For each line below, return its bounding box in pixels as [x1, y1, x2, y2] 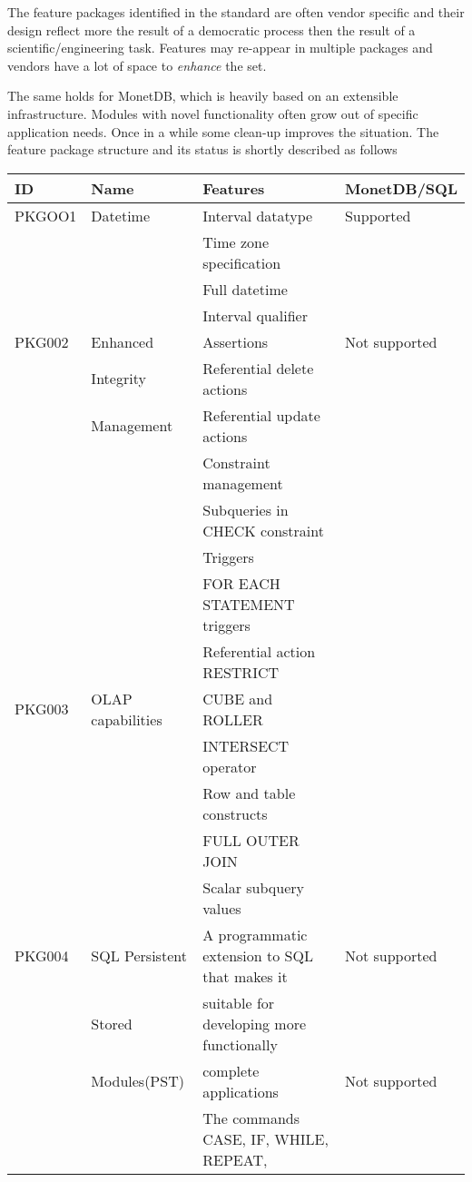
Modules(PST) [91, 1070, 184, 1092]
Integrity [91, 368, 146, 389]
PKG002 [15, 330, 69, 352]
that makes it [202, 965, 288, 987]
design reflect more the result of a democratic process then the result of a [7, 20, 416, 39]
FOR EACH [202, 572, 280, 594]
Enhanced [91, 330, 154, 352]
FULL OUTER [202, 829, 300, 851]
